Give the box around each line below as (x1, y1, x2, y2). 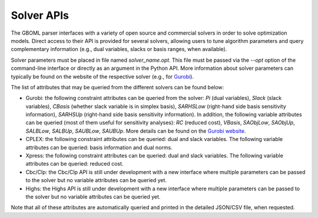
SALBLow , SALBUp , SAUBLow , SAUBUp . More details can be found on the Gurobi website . (25, 127, 246, 135)
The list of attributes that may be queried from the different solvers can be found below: (11, 83, 224, 90)
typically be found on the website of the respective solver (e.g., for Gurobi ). (11, 73, 194, 80)
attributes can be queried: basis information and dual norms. (25, 144, 173, 151)
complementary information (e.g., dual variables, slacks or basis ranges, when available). (11, 46, 227, 53)
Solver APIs (11, 9, 69, 22)
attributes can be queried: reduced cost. (25, 160, 124, 167)
